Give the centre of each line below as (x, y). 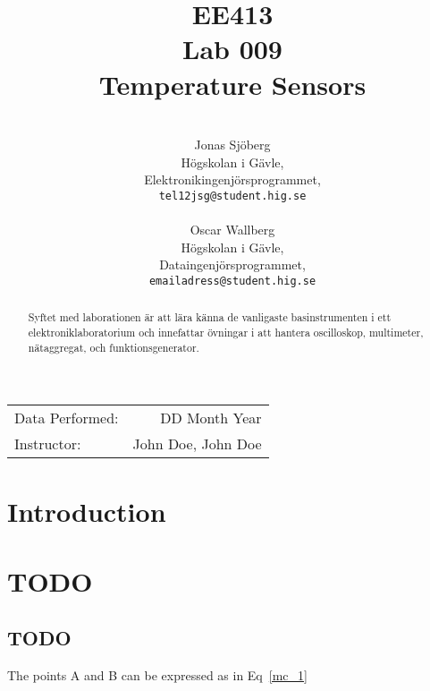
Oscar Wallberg (232, 230)
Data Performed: (67, 418)
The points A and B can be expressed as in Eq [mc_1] (157, 675)
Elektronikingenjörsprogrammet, (232, 179)
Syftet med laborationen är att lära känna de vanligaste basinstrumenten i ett (210, 317)
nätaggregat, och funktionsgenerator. (114, 347)
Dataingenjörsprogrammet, (232, 264)
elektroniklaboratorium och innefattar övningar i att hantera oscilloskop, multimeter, (226, 333)
